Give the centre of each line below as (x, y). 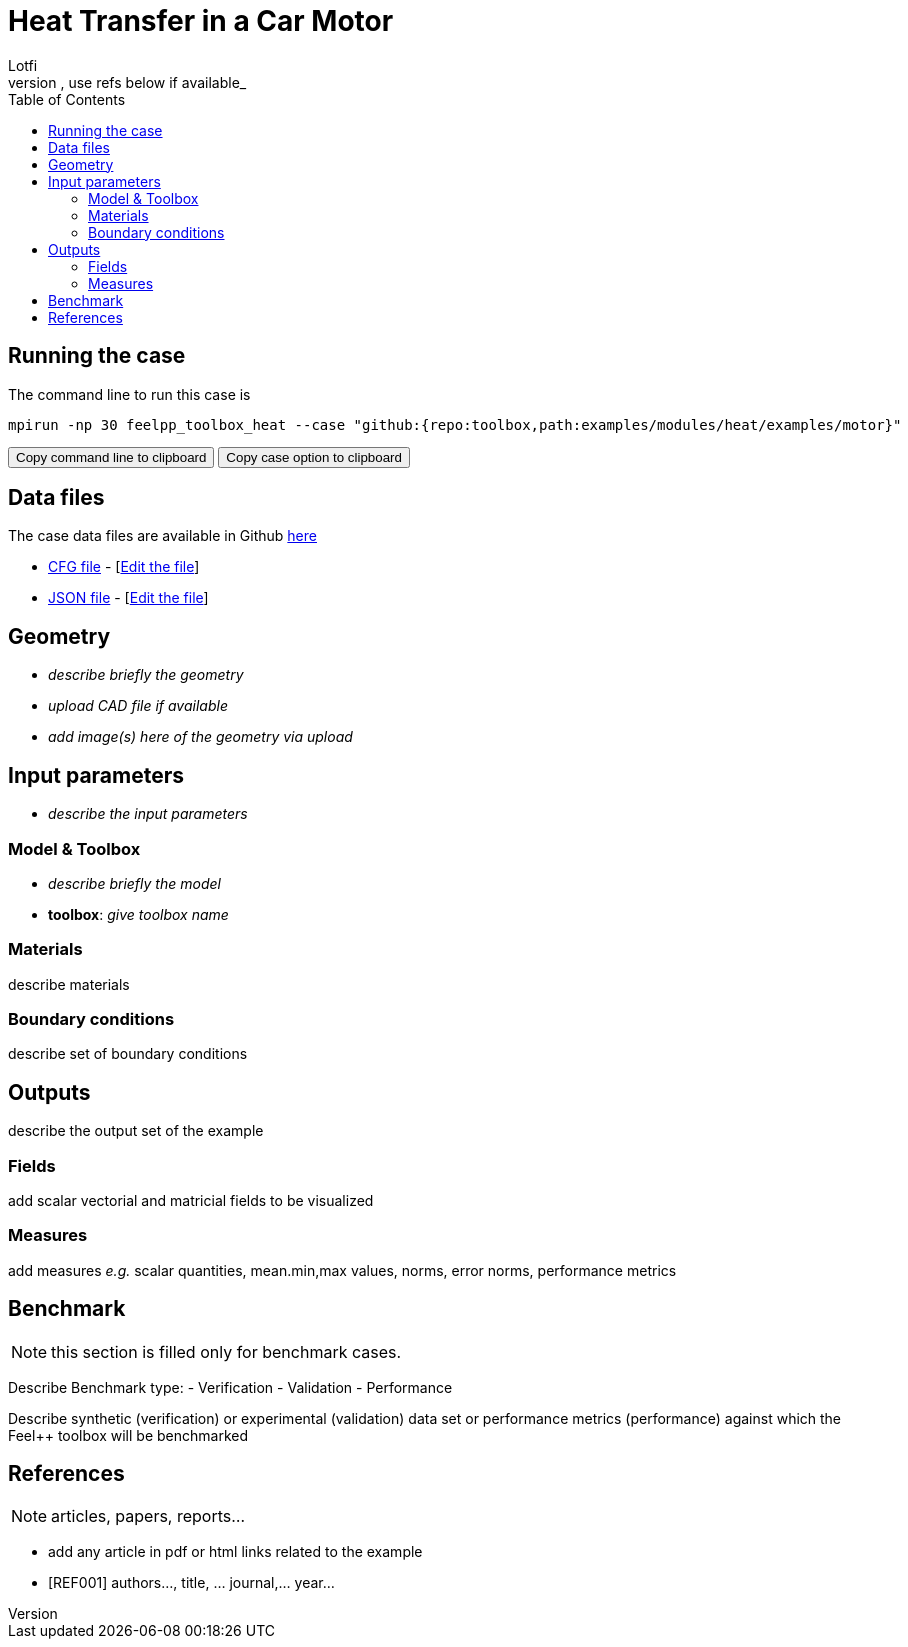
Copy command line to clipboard (111, 457)
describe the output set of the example (136, 1131)
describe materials (69, 984)
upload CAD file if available (138, 706)
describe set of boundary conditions (128, 1054)
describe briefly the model (134, 883)
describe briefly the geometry (146, 675)
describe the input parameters (148, 814)
